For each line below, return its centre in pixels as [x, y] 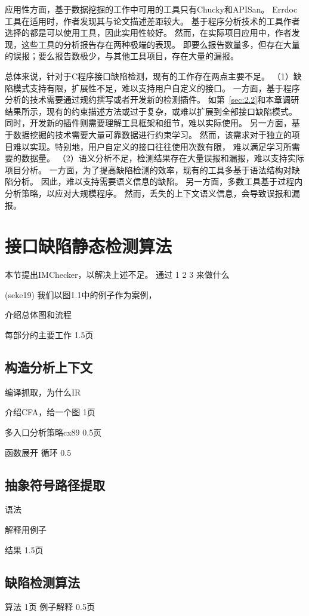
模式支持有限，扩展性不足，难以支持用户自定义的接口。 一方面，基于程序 [156, 88]
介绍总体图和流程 [38, 315]
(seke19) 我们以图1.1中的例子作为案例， [81, 294]
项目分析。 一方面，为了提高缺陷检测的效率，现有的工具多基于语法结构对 [148, 169]
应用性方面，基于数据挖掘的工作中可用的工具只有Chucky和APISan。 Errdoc [151, 9]
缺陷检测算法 [42, 582]
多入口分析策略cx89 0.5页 [53, 432]
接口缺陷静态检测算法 [89, 246]
